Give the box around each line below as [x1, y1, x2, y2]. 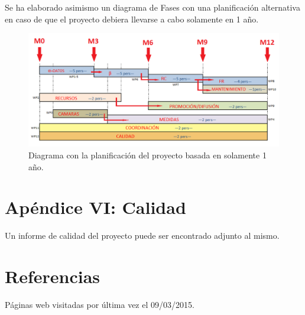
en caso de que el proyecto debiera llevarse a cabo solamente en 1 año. [5, 12, 259, 25]
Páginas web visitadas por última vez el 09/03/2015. [5, 298, 194, 310]
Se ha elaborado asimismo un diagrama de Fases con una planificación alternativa [5, 1, 300, 13]
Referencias [5, 264, 100, 288]
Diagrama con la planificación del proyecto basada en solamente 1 [28, 148, 267, 161]
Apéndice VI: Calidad [5, 195, 186, 219]
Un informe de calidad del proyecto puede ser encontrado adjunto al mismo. [5, 229, 280, 242]
